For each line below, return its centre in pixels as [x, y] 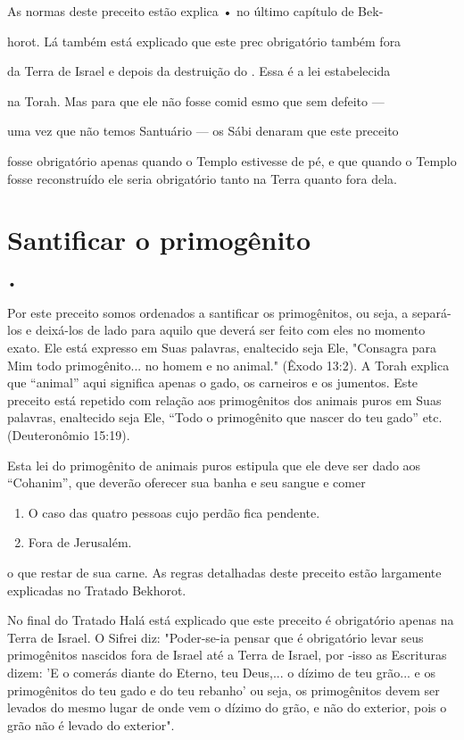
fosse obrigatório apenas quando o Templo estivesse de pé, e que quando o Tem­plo [232, 160]
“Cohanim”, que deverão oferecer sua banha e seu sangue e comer [186, 482]
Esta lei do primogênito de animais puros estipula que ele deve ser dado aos [214, 465]
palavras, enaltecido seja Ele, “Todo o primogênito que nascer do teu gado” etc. [225, 417]
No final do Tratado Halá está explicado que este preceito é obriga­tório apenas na [231, 620]
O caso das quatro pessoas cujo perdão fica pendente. [174, 512]
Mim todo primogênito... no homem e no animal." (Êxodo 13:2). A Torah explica [228, 365]
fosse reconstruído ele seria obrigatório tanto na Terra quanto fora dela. [202, 178]
